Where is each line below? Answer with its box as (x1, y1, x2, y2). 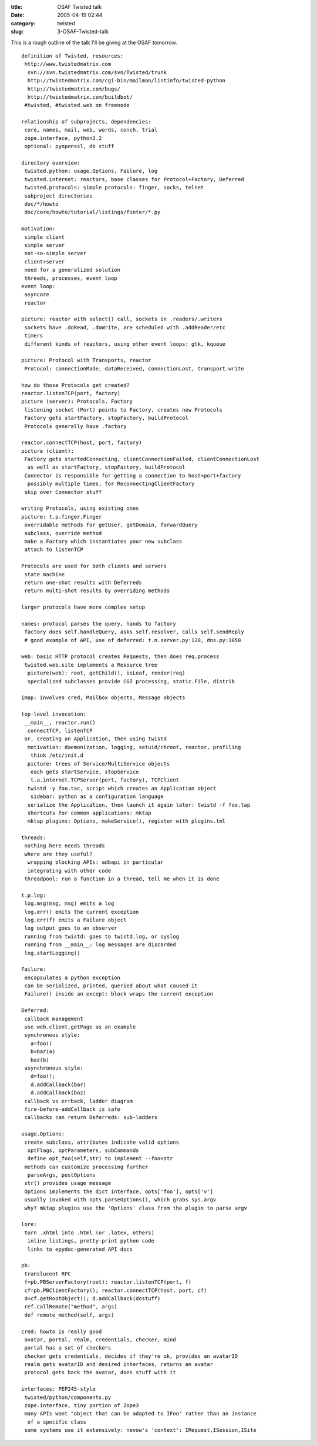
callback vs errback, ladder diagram (24, 1097, 133, 1104)
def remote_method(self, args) (24, 1311, 114, 1318)
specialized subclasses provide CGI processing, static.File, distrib (27, 678, 235, 684)
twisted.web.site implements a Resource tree (24, 662, 158, 668)
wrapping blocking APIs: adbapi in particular (27, 859, 164, 866)
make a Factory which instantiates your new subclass (24, 538, 183, 545)
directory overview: (21, 159, 80, 166)
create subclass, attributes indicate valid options (24, 1138, 179, 1146)
